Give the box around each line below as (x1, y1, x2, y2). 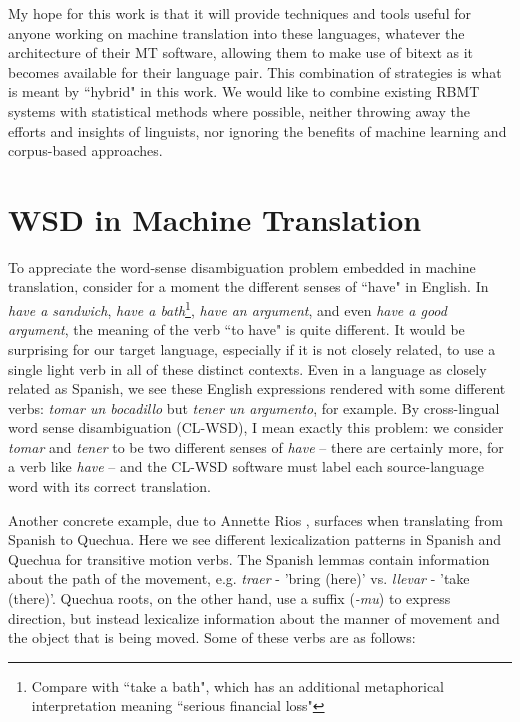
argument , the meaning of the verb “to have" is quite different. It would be (8, 319, 465, 340)
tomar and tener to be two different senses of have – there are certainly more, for (8, 436, 504, 457)
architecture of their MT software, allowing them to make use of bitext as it (8, 42, 474, 63)
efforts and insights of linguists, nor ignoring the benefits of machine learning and (8, 120, 507, 141)
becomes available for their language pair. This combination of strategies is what (8, 61, 502, 82)
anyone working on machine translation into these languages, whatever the (8, 22, 465, 43)
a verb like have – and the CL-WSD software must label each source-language (8, 456, 484, 477)
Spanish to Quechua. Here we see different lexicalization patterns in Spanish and (8, 529, 502, 550)
